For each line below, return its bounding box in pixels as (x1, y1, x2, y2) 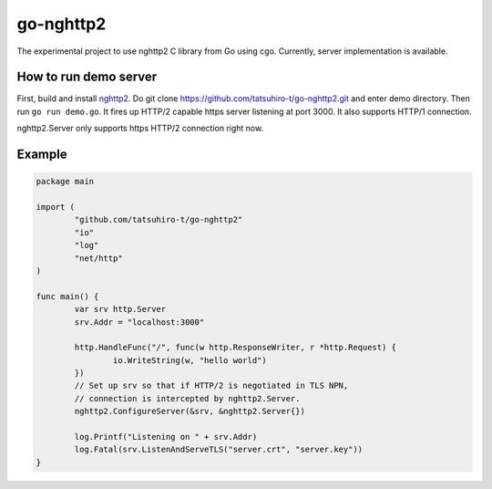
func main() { (36, 291, 99, 301)
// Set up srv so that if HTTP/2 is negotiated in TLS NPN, (74, 380, 349, 391)
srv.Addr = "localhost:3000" (74, 317, 205, 328)
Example (16, 147, 67, 162)
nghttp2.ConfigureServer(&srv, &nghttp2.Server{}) (74, 406, 305, 417)
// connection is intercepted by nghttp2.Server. (74, 393, 301, 403)
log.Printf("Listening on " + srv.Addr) (74, 432, 258, 442)
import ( (36, 202, 76, 213)
